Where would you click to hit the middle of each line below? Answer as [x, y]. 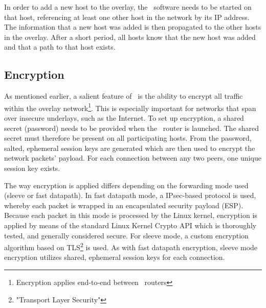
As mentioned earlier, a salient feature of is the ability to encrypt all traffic [124, 96]
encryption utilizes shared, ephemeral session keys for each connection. [115, 257]
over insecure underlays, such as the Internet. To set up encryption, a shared [124, 118]
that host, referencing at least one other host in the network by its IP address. [127, 17]
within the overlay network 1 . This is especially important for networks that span [130, 107]
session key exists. [32, 168]
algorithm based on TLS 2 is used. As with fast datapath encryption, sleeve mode [131, 246]
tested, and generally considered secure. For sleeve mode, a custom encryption [126, 235]
